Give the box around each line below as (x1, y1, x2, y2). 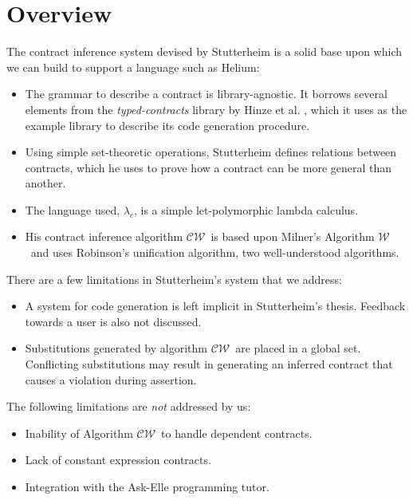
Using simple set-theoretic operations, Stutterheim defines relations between (25, 144, 397, 160)
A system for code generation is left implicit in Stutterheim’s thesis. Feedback (25, 297, 406, 314)
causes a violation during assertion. (25, 371, 197, 388)
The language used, (25, 201, 120, 218)
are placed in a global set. (235, 340, 361, 356)
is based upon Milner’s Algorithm (210, 228, 375, 245)
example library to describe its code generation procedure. (25, 116, 310, 133)
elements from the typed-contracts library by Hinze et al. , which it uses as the (25, 100, 407, 117)
